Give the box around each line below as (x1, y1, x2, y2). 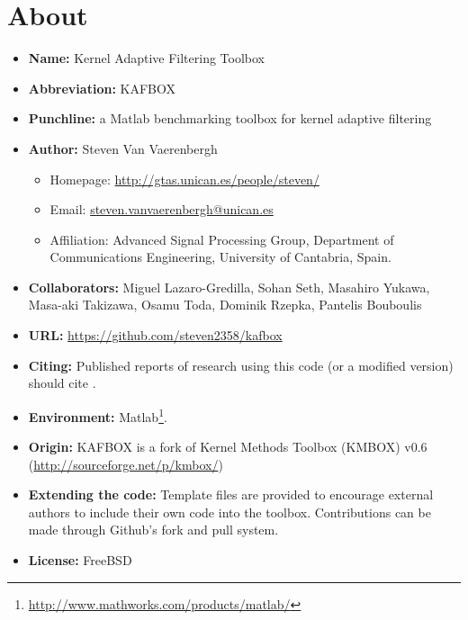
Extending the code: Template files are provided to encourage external (28, 485, 434, 504)
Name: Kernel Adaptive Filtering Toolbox (28, 49, 265, 67)
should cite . (28, 373, 96, 392)
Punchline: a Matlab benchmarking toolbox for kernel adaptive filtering (28, 109, 432, 128)
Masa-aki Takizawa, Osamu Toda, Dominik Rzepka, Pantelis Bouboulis (28, 295, 422, 314)
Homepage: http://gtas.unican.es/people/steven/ (49, 169, 319, 188)
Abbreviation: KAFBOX (28, 78, 175, 97)
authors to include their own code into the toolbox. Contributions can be (28, 502, 431, 521)
